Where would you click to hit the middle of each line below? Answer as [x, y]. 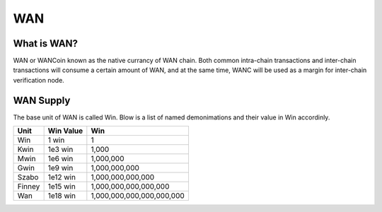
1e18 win [62, 196]
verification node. [39, 80]
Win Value [65, 131]
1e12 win [62, 177]
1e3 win [60, 150]
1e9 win [60, 168]
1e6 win [60, 159]
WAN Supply [42, 100]
